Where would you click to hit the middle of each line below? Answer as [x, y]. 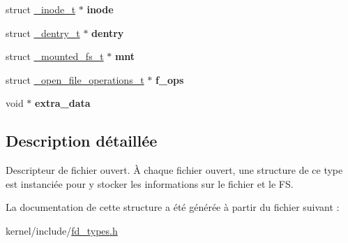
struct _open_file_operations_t [75, 79]
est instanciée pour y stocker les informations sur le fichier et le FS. [150, 183]
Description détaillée [82, 141]
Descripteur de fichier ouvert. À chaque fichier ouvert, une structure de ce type [174, 170]
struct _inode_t [41, 9]
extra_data [63, 103]
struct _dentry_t [43, 32]
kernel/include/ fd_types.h [62, 230]
